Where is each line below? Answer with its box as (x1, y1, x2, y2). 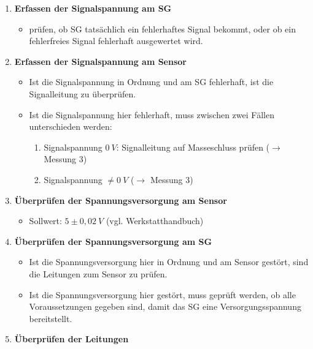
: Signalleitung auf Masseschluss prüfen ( (116, 140, 270, 153)
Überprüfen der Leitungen (14, 332, 129, 345)
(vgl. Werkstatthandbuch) (106, 214, 204, 227)
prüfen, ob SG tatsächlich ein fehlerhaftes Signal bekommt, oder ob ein (29, 22, 296, 35)
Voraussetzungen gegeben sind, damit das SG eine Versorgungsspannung (29, 300, 301, 313)
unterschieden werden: (29, 120, 112, 133)
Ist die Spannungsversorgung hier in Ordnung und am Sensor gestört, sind (29, 255, 309, 268)
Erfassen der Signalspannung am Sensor (14, 54, 187, 67)
